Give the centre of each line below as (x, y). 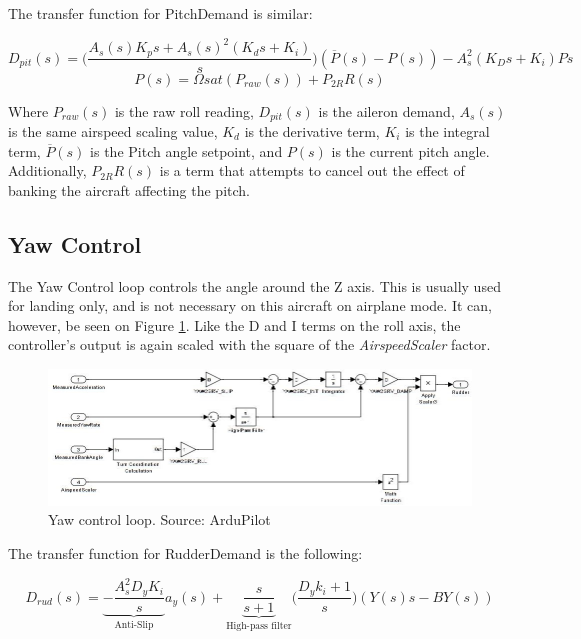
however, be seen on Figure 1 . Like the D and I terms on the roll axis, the (234, 324)
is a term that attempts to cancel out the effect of (312, 170)
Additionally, (47, 170)
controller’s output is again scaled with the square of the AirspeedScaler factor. (249, 344)
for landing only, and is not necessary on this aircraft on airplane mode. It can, (250, 305)
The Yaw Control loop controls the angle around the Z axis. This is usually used (254, 285)
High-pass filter (259, 626)
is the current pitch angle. (410, 150)
